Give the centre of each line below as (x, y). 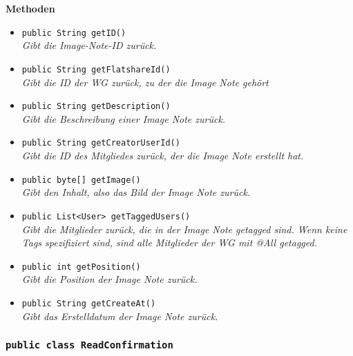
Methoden (30, 8)
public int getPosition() (81, 267)
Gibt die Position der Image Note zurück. (109, 279)
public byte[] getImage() (81, 180)
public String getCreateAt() (89, 303)
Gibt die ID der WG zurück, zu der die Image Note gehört (145, 82)
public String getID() (74, 33)
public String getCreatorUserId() (101, 143)
